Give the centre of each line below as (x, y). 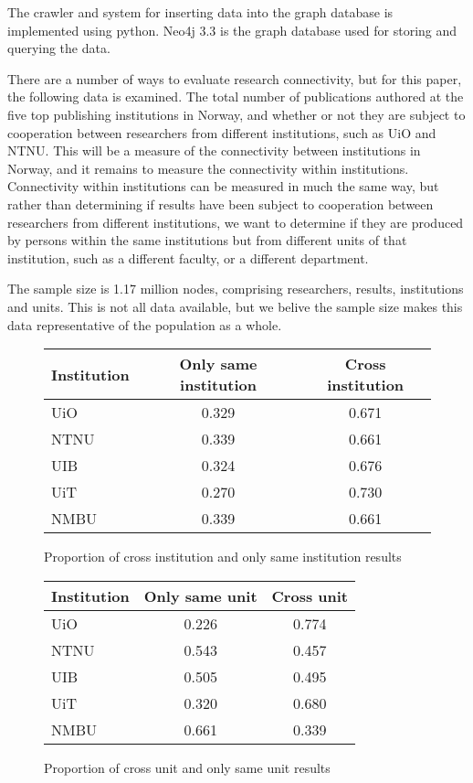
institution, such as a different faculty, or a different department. (188, 257)
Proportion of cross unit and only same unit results (187, 767)
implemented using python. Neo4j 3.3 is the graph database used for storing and (232, 30)
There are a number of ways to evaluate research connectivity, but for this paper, (235, 78)
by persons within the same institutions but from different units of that (207, 240)
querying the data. (59, 48)
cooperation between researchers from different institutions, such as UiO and (222, 132)
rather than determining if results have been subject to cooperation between (221, 204)
